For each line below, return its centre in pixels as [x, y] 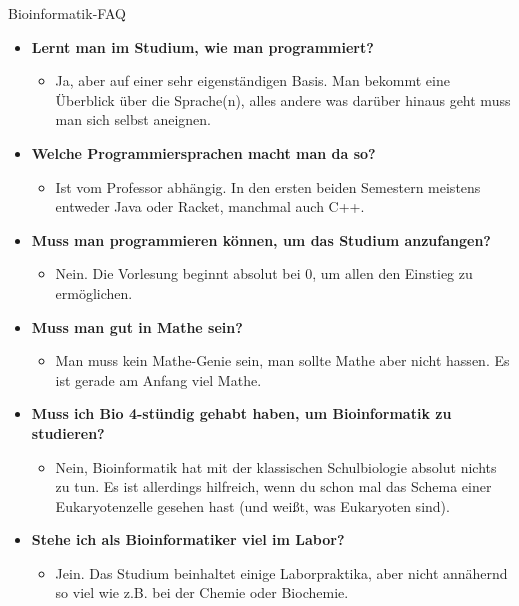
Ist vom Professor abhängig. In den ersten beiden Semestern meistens [268, 186]
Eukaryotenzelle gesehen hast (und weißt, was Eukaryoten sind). [252, 505]
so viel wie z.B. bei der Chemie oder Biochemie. [202, 592]
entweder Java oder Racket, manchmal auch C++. [210, 206]
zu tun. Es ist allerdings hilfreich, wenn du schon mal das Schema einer [273, 486]
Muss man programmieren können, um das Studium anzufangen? [261, 239]
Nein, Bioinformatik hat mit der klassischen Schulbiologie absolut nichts [276, 466]
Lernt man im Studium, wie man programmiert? [202, 46]
